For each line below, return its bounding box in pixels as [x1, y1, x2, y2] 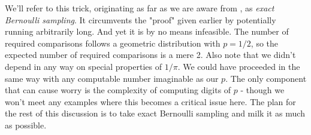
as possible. [5, 118, 47, 131]
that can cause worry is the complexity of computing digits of [5, 84, 231, 96]
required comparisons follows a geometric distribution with [5, 36, 221, 49]
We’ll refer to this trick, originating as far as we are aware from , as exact [5, 2, 274, 14]
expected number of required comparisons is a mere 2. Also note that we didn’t [5, 48, 296, 61]
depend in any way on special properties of [5, 60, 162, 72]
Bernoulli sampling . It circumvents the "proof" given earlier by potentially [5, 13, 276, 26]
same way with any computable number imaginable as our [5, 72, 219, 84]
